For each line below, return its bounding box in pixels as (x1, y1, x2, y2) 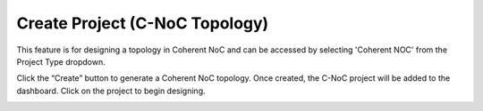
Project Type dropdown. (16, 56, 106, 67)
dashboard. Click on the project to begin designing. (16, 85, 206, 96)
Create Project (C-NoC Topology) (16, 13, 269, 33)
